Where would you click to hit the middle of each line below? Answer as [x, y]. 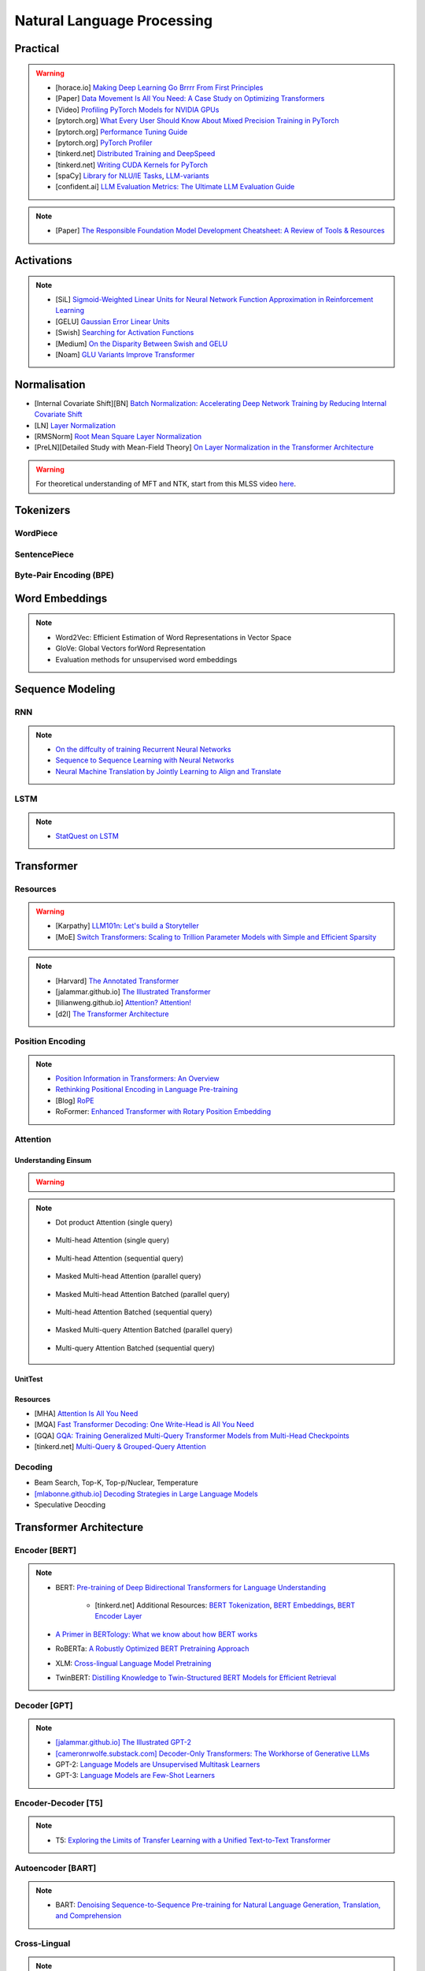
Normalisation [50, 384]
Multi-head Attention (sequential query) [120, 1258]
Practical [37, 48]
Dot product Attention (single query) [114, 1222]
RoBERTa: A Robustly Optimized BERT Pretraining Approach [152, 1649]
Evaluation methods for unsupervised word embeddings [146, 659]
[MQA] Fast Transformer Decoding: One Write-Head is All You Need [144, 1425]
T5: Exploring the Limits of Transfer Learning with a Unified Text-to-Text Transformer [193, 1840]
